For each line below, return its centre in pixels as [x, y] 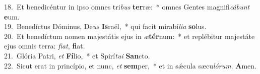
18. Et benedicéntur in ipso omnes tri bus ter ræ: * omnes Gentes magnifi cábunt [127, 6]
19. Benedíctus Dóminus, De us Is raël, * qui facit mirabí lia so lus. [105, 26]
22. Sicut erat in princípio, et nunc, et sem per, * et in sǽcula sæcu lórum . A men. [130, 65]
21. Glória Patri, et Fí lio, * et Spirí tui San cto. [77, 55]
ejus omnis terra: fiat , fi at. [45, 46]
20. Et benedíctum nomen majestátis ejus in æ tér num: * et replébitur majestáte [129, 36]
